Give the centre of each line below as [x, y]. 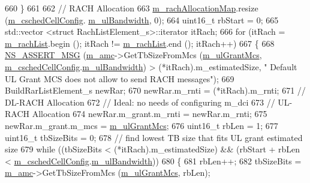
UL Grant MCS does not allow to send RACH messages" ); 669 [120, 78]
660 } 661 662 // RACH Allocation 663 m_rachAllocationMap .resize [132, 8]
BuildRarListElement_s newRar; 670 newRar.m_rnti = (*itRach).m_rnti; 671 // [155, 90]
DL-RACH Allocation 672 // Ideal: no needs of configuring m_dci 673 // [140, 102]
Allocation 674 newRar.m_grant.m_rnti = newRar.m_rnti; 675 [150, 114]
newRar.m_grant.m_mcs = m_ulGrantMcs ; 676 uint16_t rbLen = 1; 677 [142, 125]
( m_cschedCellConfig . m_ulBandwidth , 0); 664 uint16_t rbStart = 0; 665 [142, 19]
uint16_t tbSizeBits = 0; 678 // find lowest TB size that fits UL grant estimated [154, 137]
